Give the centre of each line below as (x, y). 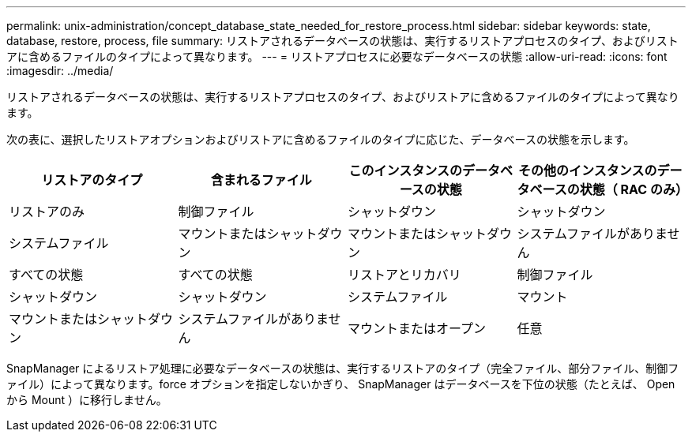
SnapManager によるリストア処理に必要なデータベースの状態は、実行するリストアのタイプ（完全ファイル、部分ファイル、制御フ (343, 368)
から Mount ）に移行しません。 (87, 400)
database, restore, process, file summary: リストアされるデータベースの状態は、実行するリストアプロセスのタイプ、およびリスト (342, 41)
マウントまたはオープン (417, 328)
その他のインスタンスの (588, 170)
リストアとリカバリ (404, 275)
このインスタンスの (405, 170)
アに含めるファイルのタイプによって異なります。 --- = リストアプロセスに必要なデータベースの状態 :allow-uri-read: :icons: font (337, 56)
